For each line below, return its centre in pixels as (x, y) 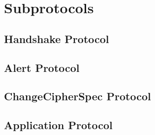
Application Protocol (58, 125)
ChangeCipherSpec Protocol (77, 96)
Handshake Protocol (57, 38)
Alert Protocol (42, 67)
